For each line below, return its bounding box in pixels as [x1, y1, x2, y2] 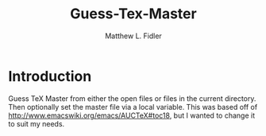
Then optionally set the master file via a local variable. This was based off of [8, 102, 258, 111]
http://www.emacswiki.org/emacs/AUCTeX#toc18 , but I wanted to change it [8, 111, 256, 120]
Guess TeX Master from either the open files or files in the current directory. [8, 93, 256, 103]
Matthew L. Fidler [104, 31, 163, 41]
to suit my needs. [8, 119, 65, 128]
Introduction [8, 67, 92, 85]
